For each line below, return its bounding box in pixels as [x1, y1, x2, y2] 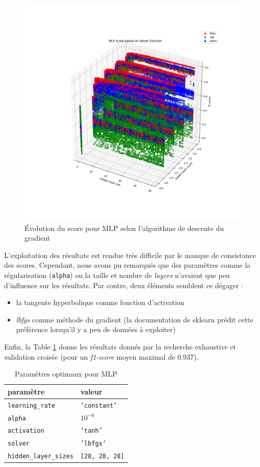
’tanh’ [80, 427, 102, 435]
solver [8, 440, 30, 448]
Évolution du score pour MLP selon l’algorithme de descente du [24, 222, 224, 233]
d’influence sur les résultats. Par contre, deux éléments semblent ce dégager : [4, 279, 244, 290]
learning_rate [8, 402, 56, 409]
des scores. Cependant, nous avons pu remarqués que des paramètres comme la [4, 260, 251, 270]
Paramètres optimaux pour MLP [15, 368, 117, 379]
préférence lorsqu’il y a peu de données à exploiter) [16, 324, 176, 335]
